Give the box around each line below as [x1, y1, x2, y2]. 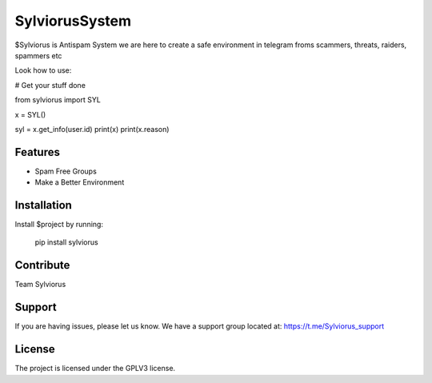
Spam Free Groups [34, 166, 98, 176]
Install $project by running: [14, 220, 104, 229]
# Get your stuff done [14, 80, 86, 90]
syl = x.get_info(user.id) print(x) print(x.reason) [14, 124, 170, 134]
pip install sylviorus [34, 237, 99, 247]
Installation [14, 198, 72, 212]
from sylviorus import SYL [14, 95, 102, 105]
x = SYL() [14, 110, 46, 119]
